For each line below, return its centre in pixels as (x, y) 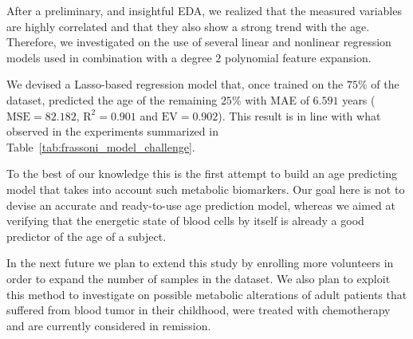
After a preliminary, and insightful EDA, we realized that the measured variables (204, 10)
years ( (359, 99)
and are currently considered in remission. (109, 325)
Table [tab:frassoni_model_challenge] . (101, 146)
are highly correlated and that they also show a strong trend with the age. (188, 26)
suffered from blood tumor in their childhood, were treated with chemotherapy (199, 310)
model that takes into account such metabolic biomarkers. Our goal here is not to (206, 189)
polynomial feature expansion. (298, 57)
